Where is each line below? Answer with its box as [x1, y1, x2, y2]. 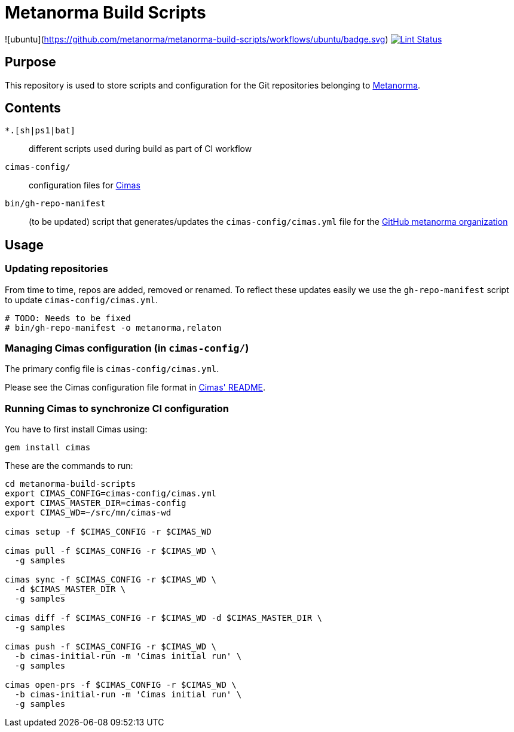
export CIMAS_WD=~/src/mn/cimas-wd [5, 508, 172, 518]
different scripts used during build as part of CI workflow [29, 144, 252, 154]
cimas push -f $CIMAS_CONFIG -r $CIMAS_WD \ [5, 642, 217, 652]
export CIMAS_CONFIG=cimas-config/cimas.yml [5, 489, 217, 499]
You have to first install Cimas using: [5, 424, 148, 435]
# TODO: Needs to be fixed [5, 313, 131, 323]
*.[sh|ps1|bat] [5, 126, 76, 136]
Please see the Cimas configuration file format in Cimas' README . [5, 382, 265, 393]
